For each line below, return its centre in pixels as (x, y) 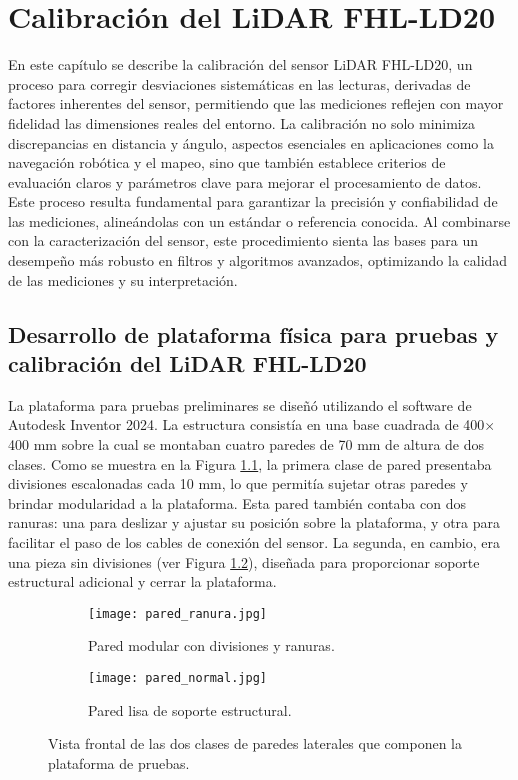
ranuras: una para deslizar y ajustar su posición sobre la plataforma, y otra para (254, 522)
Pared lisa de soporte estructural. (190, 709)
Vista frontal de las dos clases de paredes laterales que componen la (255, 743)
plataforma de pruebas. (119, 762)
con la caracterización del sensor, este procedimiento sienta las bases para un (243, 240)
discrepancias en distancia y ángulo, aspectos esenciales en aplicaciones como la (251, 142)
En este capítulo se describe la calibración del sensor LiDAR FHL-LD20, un (240, 64)
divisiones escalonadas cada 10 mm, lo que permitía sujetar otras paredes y (238, 483)
